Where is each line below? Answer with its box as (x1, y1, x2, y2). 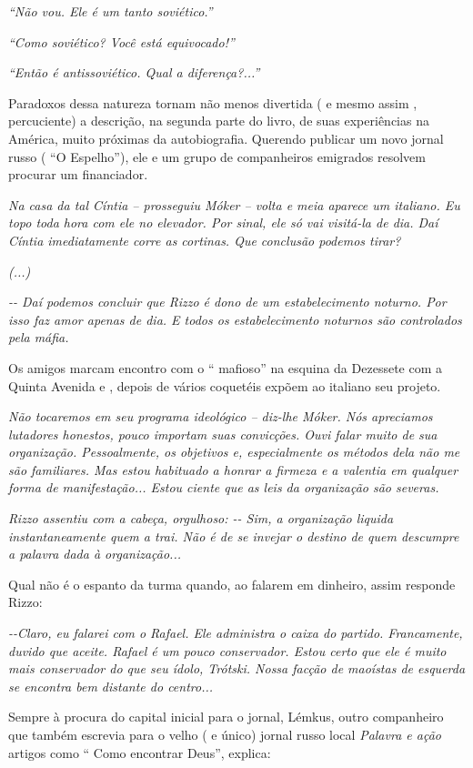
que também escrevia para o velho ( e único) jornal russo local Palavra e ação (8, 725, 441, 743)
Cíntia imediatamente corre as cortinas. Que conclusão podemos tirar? (8, 230, 401, 249)
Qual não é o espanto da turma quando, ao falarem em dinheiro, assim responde (8, 574, 456, 593)
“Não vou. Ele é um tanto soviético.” (8, 2, 213, 20)
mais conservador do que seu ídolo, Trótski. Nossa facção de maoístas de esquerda (8, 659, 466, 678)
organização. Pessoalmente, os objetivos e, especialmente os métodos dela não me (8, 442, 460, 461)
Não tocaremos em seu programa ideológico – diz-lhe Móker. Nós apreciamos (8, 407, 433, 426)
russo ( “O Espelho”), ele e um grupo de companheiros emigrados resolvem (8, 147, 426, 166)
